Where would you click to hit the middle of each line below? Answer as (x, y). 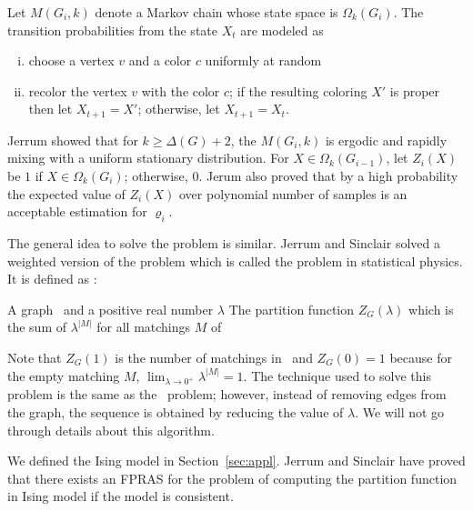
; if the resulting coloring (298, 90)
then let (50, 109)
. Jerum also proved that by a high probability (328, 176)
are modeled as (282, 30)
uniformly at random (263, 60)
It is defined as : (52, 279)
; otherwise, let (179, 109)
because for (421, 357)
